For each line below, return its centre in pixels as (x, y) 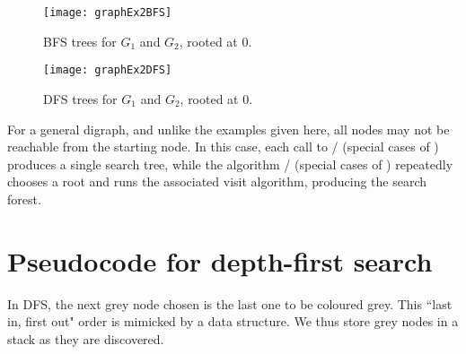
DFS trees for (80, 98)
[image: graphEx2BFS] (108, 13)
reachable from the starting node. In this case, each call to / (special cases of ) (223, 147)
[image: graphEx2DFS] (108, 70)
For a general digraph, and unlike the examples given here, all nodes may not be (229, 129)
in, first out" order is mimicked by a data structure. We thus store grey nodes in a (233, 321)
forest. (24, 199)
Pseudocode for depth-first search (220, 260)
